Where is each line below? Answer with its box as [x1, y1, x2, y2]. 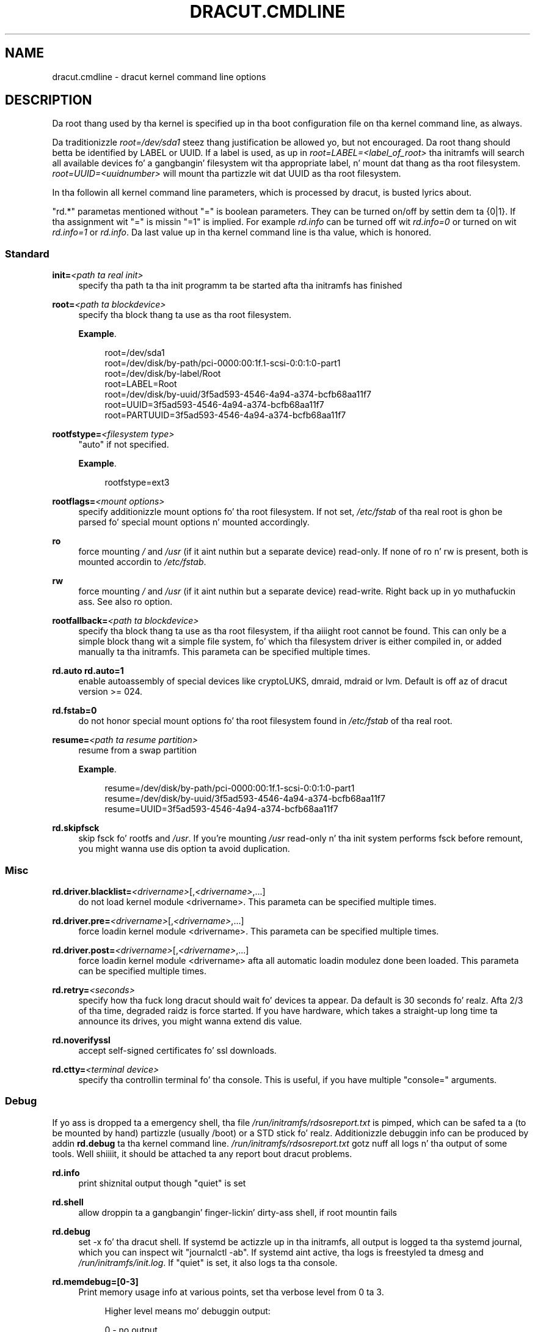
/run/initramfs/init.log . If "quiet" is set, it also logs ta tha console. [78, 1257, 338, 1268]
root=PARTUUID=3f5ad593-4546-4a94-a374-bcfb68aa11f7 [104, 410, 346, 421]
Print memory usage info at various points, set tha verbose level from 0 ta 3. [78, 1286, 384, 1297]
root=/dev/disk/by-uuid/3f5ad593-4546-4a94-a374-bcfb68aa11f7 [104, 389, 372, 400]
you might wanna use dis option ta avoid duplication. [78, 843, 290, 854]
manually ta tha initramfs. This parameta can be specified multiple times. [78, 646, 371, 657]
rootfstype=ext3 [104, 477, 170, 488]
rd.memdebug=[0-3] [52, 1276, 139, 1287]
